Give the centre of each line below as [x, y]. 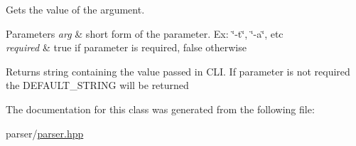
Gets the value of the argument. [75, 9]
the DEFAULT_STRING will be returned [97, 85]
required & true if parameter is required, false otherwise [126, 47]
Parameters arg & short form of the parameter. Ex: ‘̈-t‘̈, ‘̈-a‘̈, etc [145, 33]
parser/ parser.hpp [45, 133]
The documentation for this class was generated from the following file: [160, 109]
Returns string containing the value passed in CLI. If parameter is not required [178, 71]
